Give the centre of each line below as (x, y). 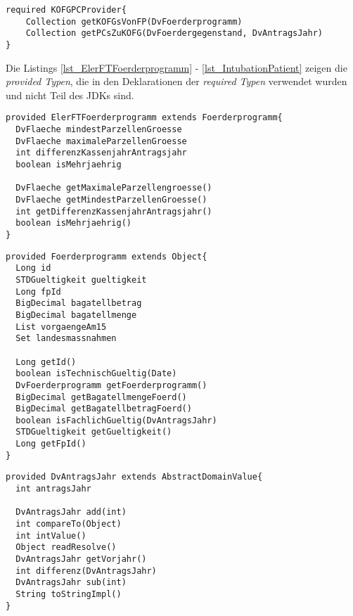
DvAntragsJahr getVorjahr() (81, 559)
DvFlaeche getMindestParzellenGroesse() (111, 200)
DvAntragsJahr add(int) (71, 512)
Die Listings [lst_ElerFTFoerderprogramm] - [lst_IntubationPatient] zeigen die (176, 67)
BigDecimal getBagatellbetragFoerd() (104, 409)
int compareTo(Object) (69, 524)
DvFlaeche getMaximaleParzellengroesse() (114, 188)
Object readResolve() (66, 547)
